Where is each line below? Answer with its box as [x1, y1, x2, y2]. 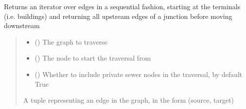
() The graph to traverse [35, 36, 107, 47]
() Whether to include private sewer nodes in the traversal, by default [35, 69, 243, 79]
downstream [4, 20, 40, 31]
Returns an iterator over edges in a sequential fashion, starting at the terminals [4, 1, 241, 11]
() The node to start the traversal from [35, 53, 151, 63]
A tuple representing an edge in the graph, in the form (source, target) [23, 95, 234, 105]
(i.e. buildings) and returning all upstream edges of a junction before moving [4, 11, 232, 21]
